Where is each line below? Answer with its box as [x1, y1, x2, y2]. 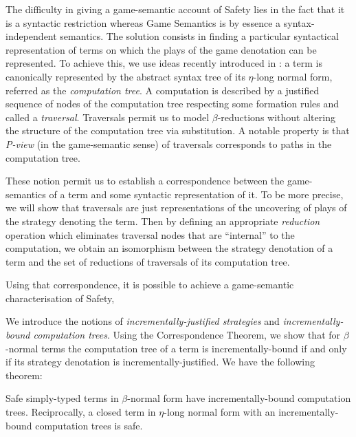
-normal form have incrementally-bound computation [127, 391, 351, 405]
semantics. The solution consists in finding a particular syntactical [60, 29, 339, 43]
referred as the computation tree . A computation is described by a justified [5, 83, 320, 97]
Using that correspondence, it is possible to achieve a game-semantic [5, 277, 294, 292]
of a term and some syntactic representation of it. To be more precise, [49, 186, 344, 201]
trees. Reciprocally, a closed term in [5, 405, 156, 419]
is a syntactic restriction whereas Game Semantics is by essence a [5, 15, 281, 30]
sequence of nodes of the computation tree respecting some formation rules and [5, 96, 340, 111]
